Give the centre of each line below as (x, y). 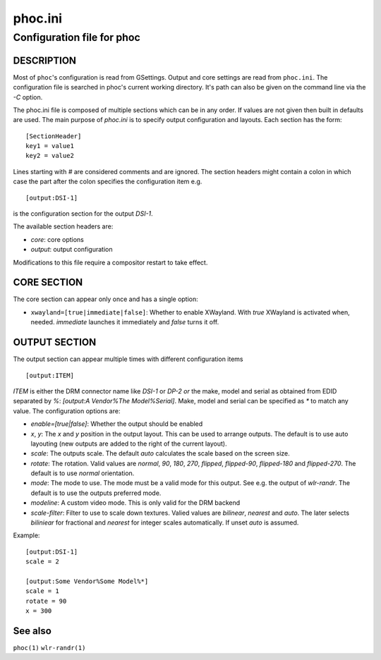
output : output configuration (72, 250)
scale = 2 (42, 562)
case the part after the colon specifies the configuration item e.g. (108, 182)
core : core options (58, 239)
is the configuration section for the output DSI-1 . (83, 214)
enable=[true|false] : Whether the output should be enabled (117, 424)
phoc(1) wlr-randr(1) (49, 648)
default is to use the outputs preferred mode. (96, 493)
